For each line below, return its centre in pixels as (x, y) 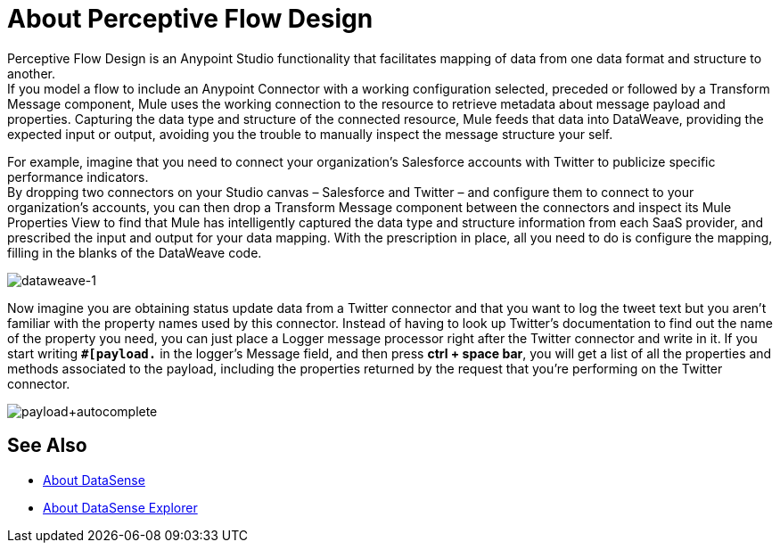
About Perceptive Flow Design (190, 19)
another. (31, 73)
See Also (47, 446)
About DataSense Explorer (120, 507)
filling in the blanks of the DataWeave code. (135, 252)
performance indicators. (78, 176)
